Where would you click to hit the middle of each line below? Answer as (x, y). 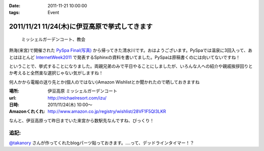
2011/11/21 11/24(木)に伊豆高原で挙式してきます (81, 27)
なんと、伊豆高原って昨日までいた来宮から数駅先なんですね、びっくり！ (82, 120)
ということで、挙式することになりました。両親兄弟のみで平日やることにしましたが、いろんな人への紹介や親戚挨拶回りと (131, 66)
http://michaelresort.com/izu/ (77, 98)
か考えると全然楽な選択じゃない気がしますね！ (56, 73)
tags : (14, 13)
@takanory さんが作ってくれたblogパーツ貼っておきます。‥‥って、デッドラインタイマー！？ (102, 143)
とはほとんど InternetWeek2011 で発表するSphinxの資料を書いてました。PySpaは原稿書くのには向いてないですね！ (125, 57)
